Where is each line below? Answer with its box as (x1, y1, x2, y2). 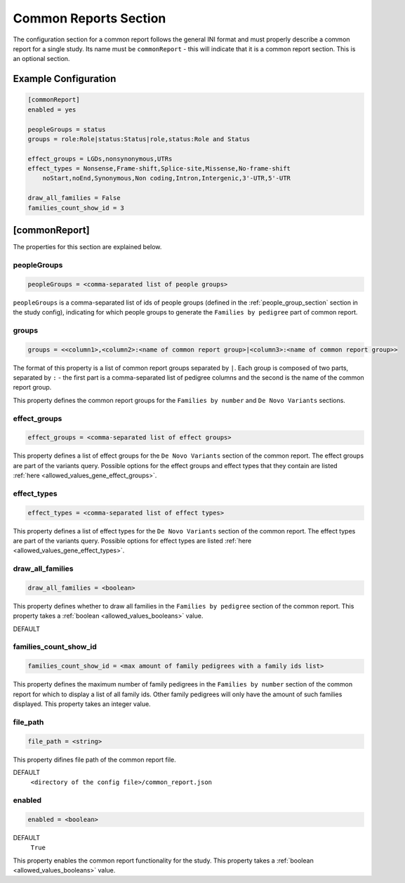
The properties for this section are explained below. (13, 243, 162, 251)
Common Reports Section (13, 11, 166, 26)
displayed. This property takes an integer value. (13, 700, 151, 708)
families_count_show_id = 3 (27, 204, 124, 212)
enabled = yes (27, 105, 77, 114)
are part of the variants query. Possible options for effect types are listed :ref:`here (13, 536, 252, 545)
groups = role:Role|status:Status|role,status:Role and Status (27, 135, 251, 143)
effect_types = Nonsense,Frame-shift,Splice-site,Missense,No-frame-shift (27, 165, 291, 173)
